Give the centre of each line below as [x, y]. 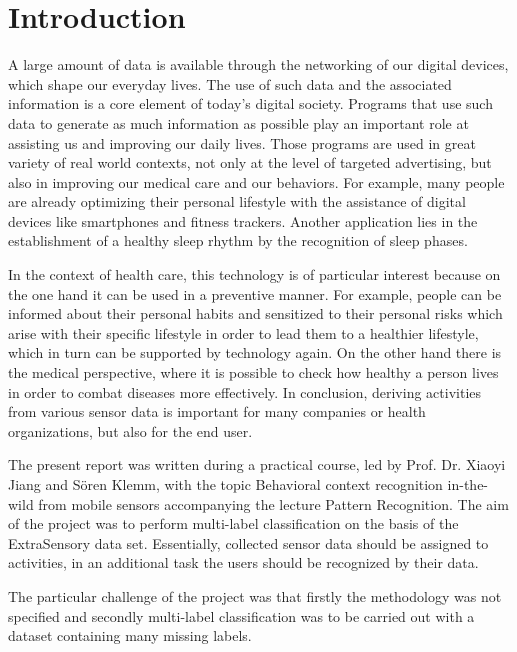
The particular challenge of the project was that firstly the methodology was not [255, 595]
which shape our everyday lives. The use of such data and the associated [230, 83]
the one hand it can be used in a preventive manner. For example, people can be [255, 293]
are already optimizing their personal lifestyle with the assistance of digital [237, 201]
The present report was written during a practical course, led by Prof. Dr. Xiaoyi [257, 464]
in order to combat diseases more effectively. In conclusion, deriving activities [245, 391]
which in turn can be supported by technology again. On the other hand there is [255, 352]
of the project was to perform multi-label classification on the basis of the [233, 523]
